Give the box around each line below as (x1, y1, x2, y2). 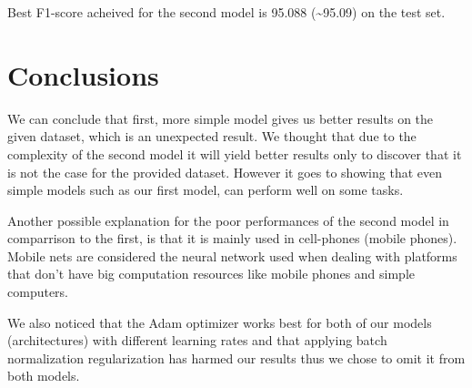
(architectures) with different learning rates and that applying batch (7, 331, 387, 350)
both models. (7, 366, 80, 385)
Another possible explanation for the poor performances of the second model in (7, 210, 449, 230)
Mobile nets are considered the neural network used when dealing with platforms (7, 246, 457, 265)
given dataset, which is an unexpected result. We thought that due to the (7, 127, 417, 146)
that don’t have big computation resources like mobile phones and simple (7, 264, 415, 283)
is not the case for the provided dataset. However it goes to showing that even (7, 162, 443, 181)
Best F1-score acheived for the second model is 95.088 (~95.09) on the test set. (7, 3, 446, 21)
